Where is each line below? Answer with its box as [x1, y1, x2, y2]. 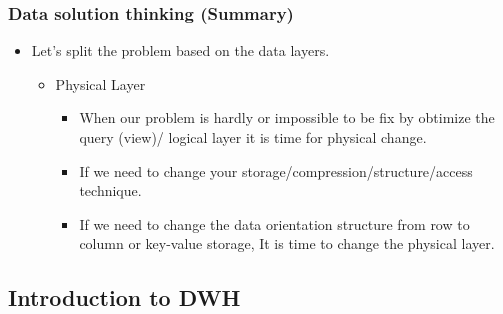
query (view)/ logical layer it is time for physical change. [79, 127, 427, 147]
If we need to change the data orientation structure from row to [79, 213, 470, 234]
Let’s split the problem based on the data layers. [31, 40, 330, 61]
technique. [79, 180, 142, 201]
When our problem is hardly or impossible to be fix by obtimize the [79, 107, 495, 128]
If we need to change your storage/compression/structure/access [79, 160, 473, 181]
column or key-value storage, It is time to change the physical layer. [79, 233, 495, 254]
